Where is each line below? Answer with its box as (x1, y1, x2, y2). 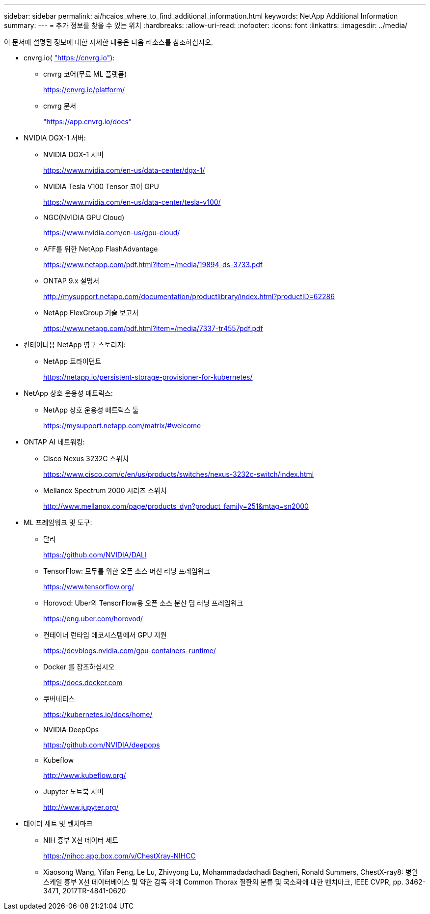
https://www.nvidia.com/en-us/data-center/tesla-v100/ (43, 198, 221, 206)
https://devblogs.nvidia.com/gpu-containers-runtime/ (43, 646, 216, 655)
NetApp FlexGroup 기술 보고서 (43, 308, 139, 317)
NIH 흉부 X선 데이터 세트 (43, 836, 119, 844)
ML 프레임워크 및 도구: (24, 518, 92, 526)
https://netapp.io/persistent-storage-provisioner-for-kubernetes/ (43, 373, 253, 381)
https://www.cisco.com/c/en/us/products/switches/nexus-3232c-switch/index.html (43, 470, 314, 478)
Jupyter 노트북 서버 (43, 787, 104, 796)
